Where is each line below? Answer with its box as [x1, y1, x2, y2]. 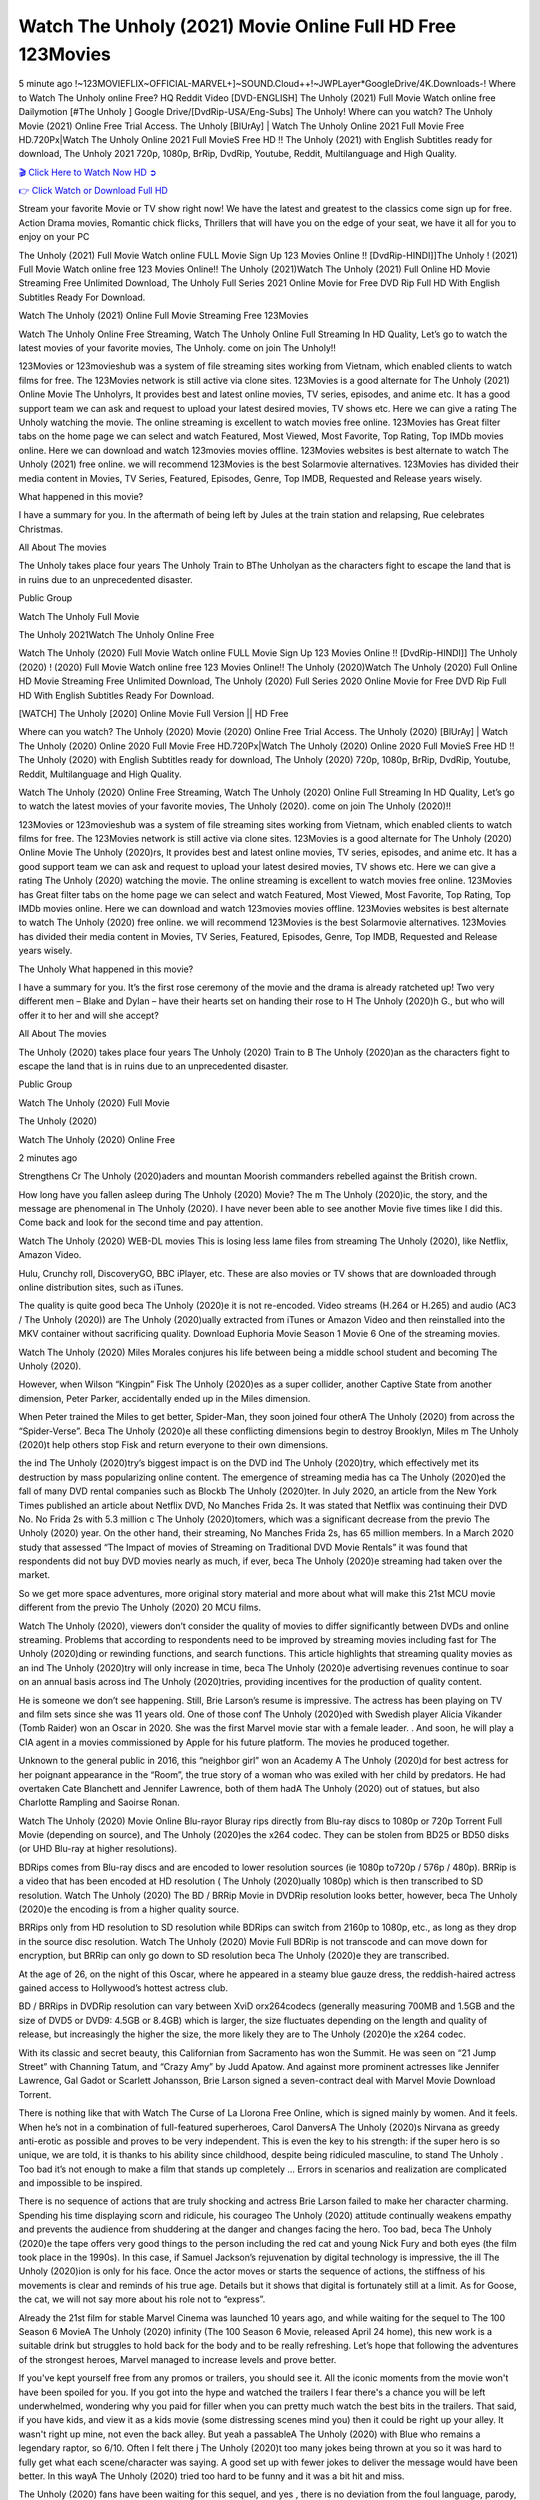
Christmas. [18, 523, 64, 535]
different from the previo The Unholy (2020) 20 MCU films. [18, 1601, 262, 1614]
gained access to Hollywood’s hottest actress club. [18, 1982, 229, 1994]
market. [18, 1569, 50, 1581]
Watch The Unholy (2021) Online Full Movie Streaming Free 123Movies [18, 310, 309, 322]
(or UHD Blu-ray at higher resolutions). [18, 1843, 177, 1855]
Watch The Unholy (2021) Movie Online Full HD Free [18, 15, 457, 37]
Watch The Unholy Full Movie [18, 610, 140, 622]
